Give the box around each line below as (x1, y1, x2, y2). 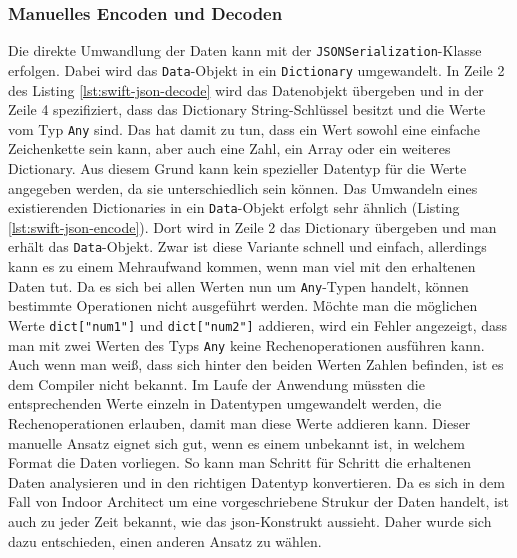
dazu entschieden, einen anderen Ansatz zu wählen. (8, 530, 322, 551)
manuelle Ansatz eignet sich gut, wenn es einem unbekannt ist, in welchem (8, 432, 465, 453)
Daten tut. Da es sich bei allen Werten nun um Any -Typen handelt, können (8, 275, 469, 296)
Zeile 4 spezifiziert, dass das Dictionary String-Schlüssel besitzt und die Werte (8, 99, 486, 120)
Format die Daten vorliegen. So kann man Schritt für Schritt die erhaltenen (8, 452, 472, 473)
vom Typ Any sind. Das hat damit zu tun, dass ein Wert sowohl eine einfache (8, 118, 481, 139)
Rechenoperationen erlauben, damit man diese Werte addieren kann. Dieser (8, 413, 471, 433)
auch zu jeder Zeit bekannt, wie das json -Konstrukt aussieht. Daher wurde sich (8, 510, 492, 531)
